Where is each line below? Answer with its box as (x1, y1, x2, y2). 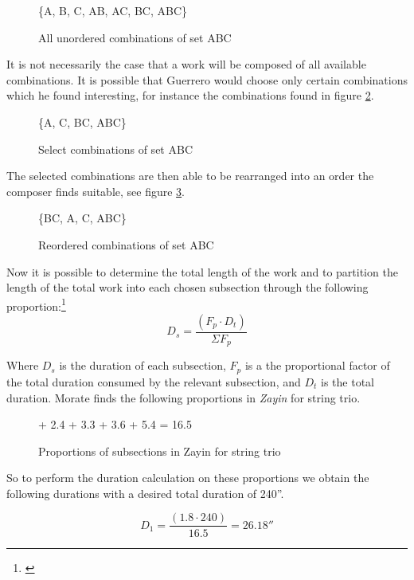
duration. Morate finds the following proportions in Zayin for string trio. (6, 389, 361, 406)
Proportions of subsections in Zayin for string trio (38, 442, 281, 459)
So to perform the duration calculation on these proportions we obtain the (6, 469, 369, 486)
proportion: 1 (6, 295, 66, 314)
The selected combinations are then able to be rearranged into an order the (6, 167, 374, 184)
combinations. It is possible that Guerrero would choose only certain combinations (6, 71, 408, 88)
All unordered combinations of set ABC (38, 29, 232, 45)
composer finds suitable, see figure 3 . (6, 182, 185, 199)
